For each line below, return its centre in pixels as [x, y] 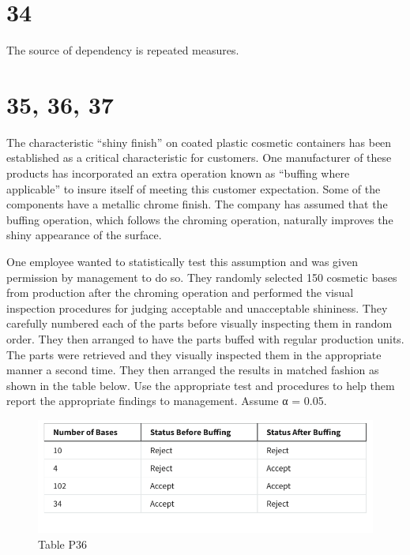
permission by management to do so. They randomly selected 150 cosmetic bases [202, 277]
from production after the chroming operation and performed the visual [180, 292]
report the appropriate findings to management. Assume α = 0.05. [167, 401]
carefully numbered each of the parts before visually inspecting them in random [199, 323]
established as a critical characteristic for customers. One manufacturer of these [199, 157]
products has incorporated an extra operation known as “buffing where [178, 173]
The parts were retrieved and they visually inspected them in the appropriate [194, 354]
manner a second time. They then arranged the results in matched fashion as [193, 370]
